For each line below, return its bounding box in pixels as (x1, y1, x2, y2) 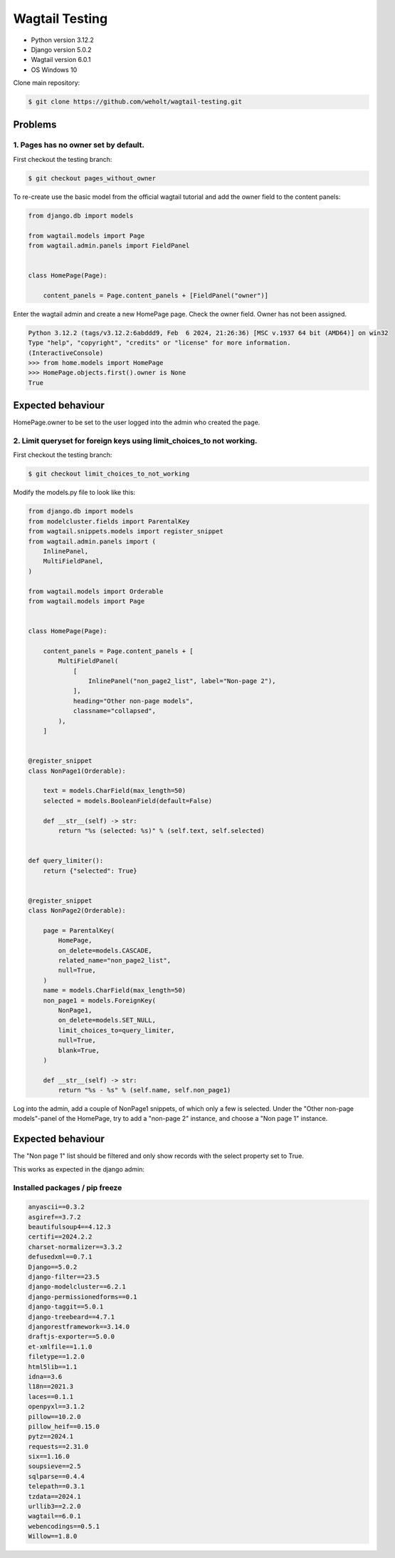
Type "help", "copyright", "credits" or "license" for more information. (28, 339, 291, 347)
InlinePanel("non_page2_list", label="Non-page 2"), (88, 677, 276, 685)
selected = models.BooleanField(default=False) (43, 796, 213, 805)
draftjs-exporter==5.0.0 (28, 1333, 115, 1341)
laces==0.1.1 (28, 1393, 74, 1400)
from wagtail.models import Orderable (28, 587, 164, 595)
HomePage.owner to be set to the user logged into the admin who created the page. (13, 418, 260, 427)
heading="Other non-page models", (73, 697, 194, 705)
